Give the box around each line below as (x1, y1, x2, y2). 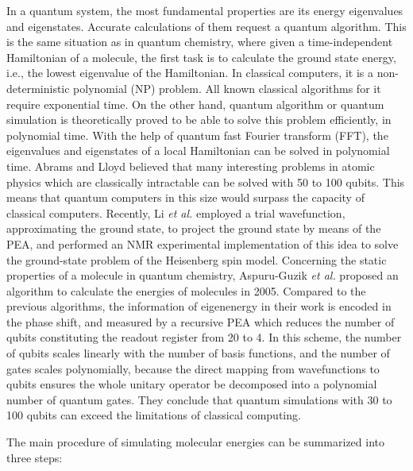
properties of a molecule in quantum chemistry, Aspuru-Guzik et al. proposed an (6, 267, 399, 284)
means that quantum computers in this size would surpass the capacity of (6, 189, 365, 206)
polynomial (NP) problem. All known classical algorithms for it (73, 79, 381, 96)
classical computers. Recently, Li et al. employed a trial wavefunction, (6, 204, 345, 221)
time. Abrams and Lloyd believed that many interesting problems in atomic (6, 157, 375, 174)
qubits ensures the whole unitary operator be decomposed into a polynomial (6, 376, 377, 392)
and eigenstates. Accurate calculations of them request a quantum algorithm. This (6, 17, 407, 34)
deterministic (6, 79, 70, 96)
